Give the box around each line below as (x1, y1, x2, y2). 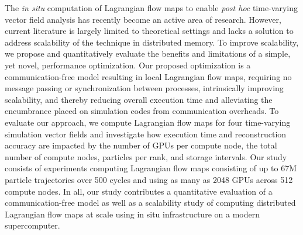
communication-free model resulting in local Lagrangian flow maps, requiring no (5, 70, 292, 82)
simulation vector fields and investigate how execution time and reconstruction (5, 127, 287, 140)
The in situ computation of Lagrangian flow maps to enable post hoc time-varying (5, 2, 298, 13)
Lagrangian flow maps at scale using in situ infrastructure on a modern (5, 208, 260, 220)
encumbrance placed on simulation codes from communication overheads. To (5, 105, 279, 117)
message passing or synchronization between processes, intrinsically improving (5, 82, 284, 94)
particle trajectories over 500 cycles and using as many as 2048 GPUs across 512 (5, 173, 293, 185)
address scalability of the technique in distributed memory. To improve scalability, (5, 36, 299, 48)
